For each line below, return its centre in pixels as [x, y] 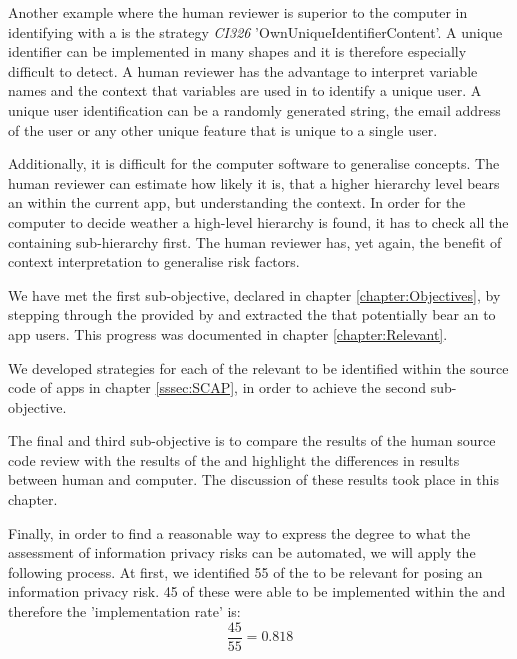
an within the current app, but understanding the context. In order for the [237, 202]
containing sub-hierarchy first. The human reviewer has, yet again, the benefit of [255, 241]
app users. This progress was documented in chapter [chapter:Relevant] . [228, 333]
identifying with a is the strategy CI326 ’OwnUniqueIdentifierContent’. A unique [255, 31]
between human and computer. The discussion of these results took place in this [253, 479]
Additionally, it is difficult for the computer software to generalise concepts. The [254, 163]
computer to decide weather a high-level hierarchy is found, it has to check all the [258, 221]
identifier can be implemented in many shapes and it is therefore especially [237, 51]
